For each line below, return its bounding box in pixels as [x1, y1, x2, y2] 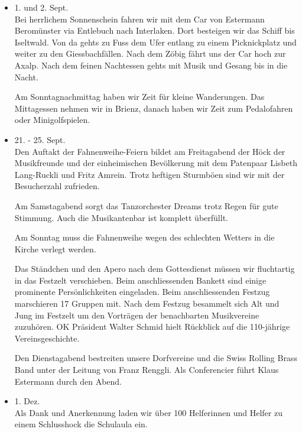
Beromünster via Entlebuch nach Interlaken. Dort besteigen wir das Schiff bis [14, 24, 295, 37]
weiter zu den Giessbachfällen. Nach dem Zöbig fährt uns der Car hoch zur [14, 47, 286, 60]
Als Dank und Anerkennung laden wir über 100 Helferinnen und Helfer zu [14, 406, 282, 418]
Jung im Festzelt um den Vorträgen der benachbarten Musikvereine [14, 308, 259, 321]
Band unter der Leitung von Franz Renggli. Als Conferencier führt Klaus [14, 363, 279, 376]
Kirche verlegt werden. [14, 242, 96, 255]
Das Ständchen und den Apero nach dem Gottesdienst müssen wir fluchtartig [14, 262, 295, 275]
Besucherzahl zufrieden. [14, 180, 100, 192]
